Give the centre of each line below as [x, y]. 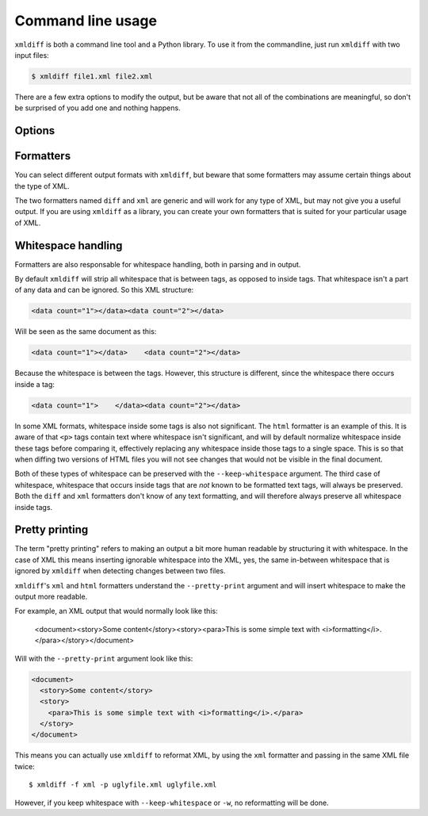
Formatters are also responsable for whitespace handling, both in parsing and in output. [158, 264]
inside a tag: [35, 384]
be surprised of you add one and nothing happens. [98, 108]
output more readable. [51, 596]
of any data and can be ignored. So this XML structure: [104, 290]
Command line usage [86, 21]
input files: [32, 55]
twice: [25, 766]
